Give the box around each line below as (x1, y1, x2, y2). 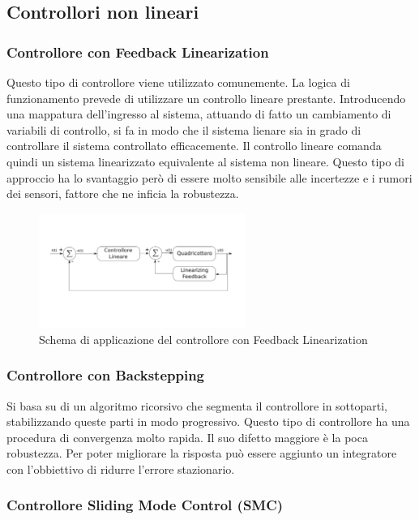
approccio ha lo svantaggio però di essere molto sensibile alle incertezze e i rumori (6, 169, 413, 186)
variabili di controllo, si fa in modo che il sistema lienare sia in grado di (6, 121, 361, 138)
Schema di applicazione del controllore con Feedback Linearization (39, 330, 368, 347)
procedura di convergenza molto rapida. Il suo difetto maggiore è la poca (6, 428, 368, 445)
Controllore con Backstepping (6, 365, 205, 385)
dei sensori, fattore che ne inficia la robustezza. (6, 185, 239, 202)
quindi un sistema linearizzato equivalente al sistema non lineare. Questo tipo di (6, 153, 404, 170)
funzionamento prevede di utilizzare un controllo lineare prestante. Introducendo (6, 89, 406, 106)
